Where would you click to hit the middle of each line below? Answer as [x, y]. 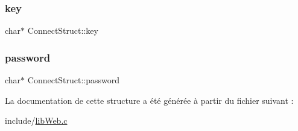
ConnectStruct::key [63, 30]
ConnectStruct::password [74, 80]
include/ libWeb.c [36, 120]
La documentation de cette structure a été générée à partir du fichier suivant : [149, 100]
